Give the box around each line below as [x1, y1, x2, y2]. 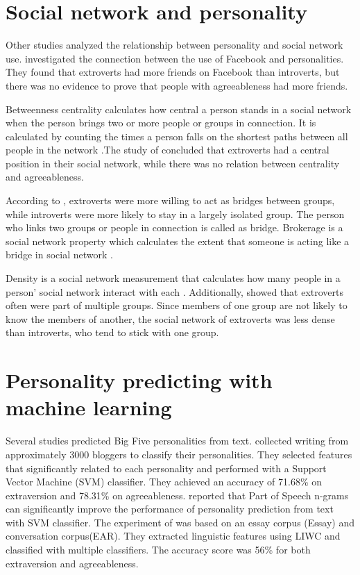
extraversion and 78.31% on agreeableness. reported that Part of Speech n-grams [6, 487, 349, 502]
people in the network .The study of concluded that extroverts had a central [6, 142, 329, 157]
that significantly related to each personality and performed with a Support [6, 460, 327, 475]
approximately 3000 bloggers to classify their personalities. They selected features [6, 447, 352, 461]
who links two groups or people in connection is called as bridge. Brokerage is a [6, 220, 343, 235]
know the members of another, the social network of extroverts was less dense [6, 311, 335, 326]
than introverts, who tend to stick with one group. [6, 325, 219, 340]
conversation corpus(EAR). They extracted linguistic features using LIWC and [6, 528, 341, 543]
